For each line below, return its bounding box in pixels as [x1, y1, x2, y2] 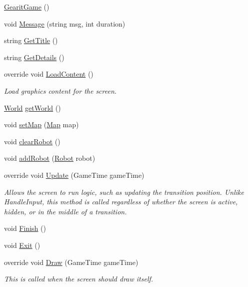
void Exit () [4, 239, 40, 250]
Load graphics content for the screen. [4, 85, 117, 96]
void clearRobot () [4, 136, 60, 146]
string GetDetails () [4, 52, 64, 62]
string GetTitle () [4, 35, 58, 46]
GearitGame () [4, 2, 49, 12]
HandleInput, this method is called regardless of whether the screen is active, [4, 196, 238, 207]
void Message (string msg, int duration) [4, 18, 125, 29]
